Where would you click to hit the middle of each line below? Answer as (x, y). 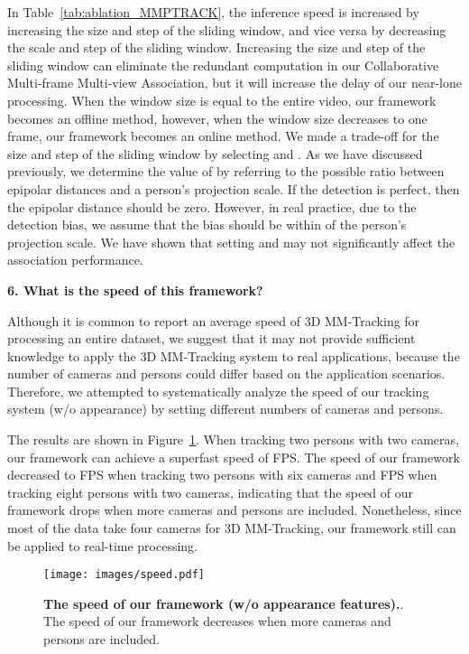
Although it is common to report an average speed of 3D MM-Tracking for (214, 320)
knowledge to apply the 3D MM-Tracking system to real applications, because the (234, 355)
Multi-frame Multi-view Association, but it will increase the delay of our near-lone (235, 83)
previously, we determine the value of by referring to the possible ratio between (226, 171)
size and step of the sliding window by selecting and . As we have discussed (215, 153)
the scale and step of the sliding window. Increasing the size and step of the (216, 47)
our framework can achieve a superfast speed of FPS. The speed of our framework (234, 457)
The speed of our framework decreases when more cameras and (217, 621)
